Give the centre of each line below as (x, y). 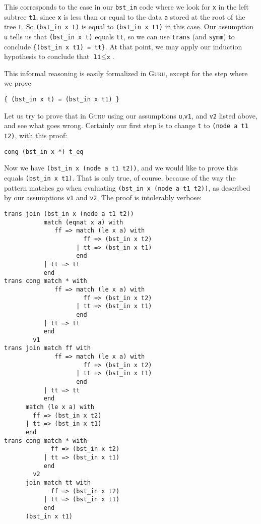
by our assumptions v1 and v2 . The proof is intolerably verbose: (103, 197)
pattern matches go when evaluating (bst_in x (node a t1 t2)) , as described (127, 187)
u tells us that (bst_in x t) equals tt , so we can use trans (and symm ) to (119, 36)
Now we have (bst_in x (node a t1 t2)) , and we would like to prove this (121, 168)
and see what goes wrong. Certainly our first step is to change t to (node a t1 (126, 125)
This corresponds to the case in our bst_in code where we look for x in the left (126, 7)
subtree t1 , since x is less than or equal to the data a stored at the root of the (125, 16)
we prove (18, 83)
